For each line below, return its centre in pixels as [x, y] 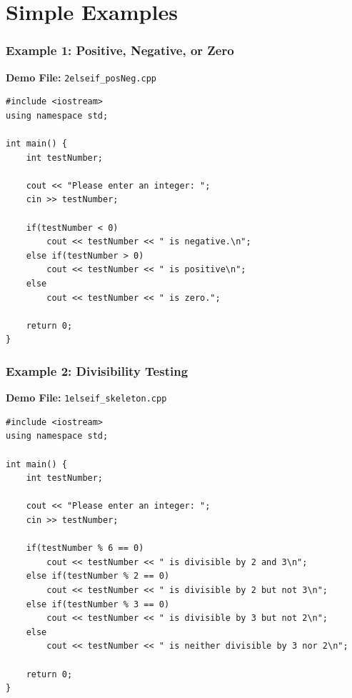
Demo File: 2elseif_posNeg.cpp [81, 77]
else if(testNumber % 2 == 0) [98, 576]
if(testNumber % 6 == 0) [85, 548]
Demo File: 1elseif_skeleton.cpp [86, 398]
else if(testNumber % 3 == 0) [98, 604]
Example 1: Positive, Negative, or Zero [120, 50]
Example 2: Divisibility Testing [97, 370]
